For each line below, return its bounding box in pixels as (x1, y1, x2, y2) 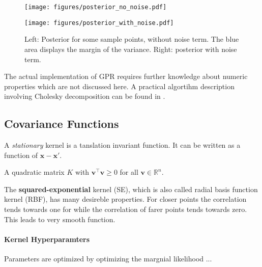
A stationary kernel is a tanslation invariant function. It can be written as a (4, 140, 241, 150)
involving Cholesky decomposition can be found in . (4, 91, 165, 101)
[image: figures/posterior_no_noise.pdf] (24, 4, 167, 11)
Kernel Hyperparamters (4, 233, 90, 244)
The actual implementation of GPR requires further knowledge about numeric (4, 71, 248, 82)
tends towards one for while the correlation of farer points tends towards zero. (4, 204, 247, 215)
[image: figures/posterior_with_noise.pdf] (24, 19, 174, 26)
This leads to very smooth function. (4, 213, 115, 224)
